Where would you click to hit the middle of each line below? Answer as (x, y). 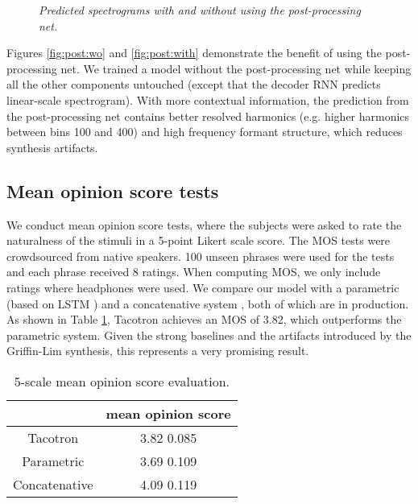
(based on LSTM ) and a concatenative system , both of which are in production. (208, 303)
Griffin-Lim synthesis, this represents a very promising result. (158, 351)
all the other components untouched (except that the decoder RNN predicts (194, 84)
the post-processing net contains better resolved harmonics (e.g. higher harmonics (208, 116)
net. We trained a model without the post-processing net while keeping (236, 68)
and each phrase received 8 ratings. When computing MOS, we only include (194, 272)
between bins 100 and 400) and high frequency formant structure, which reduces (205, 132)
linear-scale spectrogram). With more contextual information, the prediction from (208, 99)
